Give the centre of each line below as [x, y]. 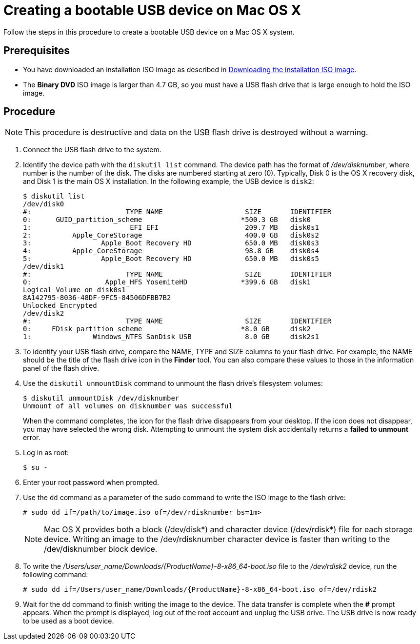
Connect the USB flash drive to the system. [92, 150]
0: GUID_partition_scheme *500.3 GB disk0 [167, 220]
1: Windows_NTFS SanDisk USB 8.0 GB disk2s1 [171, 337]
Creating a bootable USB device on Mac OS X [152, 10]
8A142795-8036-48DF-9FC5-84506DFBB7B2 [97, 298]
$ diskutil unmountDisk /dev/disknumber [101, 398]
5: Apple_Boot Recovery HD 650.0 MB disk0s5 [171, 259]
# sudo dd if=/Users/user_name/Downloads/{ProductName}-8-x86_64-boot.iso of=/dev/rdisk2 [200, 590]
